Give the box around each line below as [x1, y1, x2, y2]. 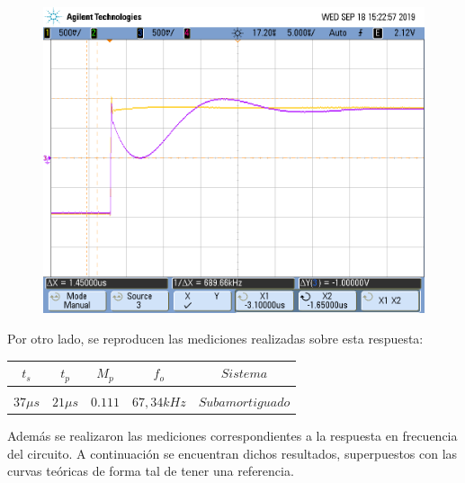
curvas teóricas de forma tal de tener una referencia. [7, 461, 294, 480]
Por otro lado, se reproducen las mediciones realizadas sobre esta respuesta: [7, 328, 424, 347]
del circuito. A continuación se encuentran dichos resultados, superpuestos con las [7, 443, 458, 462]
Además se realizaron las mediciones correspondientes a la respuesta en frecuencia [7, 426, 458, 445]
